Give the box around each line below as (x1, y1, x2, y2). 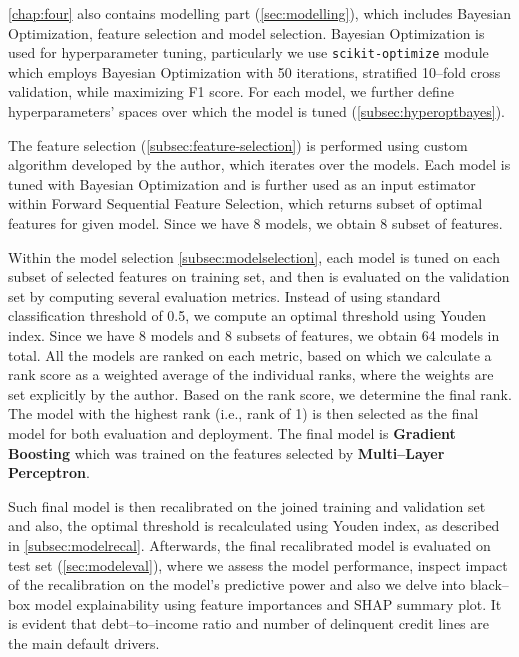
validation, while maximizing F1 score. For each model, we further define (8, 81, 454, 102)
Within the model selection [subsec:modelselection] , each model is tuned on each (8, 246, 500, 267)
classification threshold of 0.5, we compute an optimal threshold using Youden (8, 305, 487, 326)
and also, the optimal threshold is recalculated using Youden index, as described (8, 515, 500, 536)
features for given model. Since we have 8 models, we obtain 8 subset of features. (8, 213, 503, 233)
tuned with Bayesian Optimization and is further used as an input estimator (8, 173, 476, 194)
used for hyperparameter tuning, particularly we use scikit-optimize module (8, 42, 489, 63)
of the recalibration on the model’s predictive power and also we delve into (8, 574, 466, 595)
